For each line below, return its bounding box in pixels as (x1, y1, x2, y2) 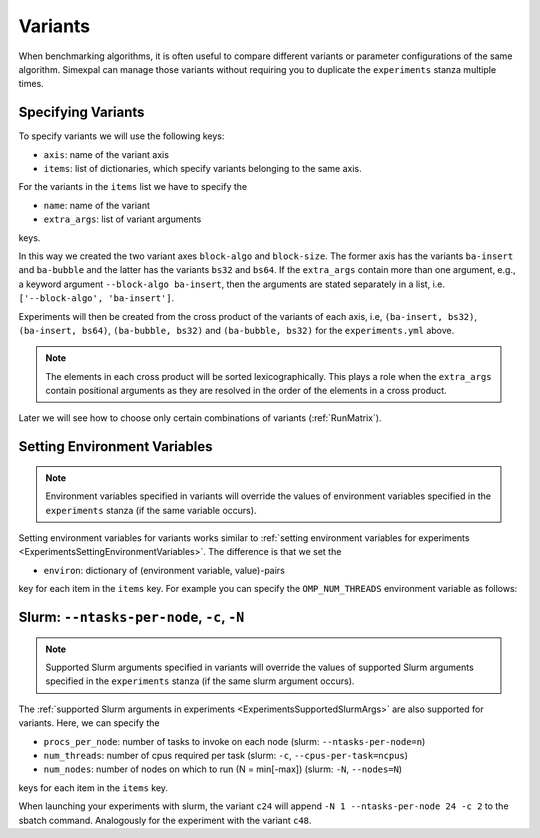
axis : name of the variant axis (43, 148, 170, 160)
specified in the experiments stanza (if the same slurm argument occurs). (45, 675, 355, 687)
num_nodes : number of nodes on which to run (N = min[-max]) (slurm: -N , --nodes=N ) (43, 763, 403, 775)
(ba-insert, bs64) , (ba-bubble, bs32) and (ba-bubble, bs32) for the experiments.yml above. (18, 324, 455, 336)
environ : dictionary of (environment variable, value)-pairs (43, 564, 285, 576)
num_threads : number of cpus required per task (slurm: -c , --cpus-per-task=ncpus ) (43, 749, 409, 761)
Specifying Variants (18, 104, 145, 121)
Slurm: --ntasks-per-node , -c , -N (18, 609, 245, 626)
